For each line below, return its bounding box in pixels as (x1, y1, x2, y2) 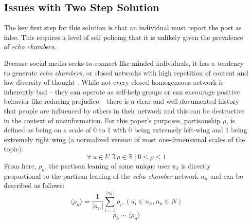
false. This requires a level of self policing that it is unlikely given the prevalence (4, 32, 243, 42)
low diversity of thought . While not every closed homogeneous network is (4, 77, 224, 87)
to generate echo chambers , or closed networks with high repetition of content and (4, 67, 248, 77)
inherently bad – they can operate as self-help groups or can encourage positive (4, 86, 240, 96)
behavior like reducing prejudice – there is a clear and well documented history (4, 96, 239, 106)
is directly (181, 160, 211, 170)
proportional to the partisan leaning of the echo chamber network (4, 170, 198, 181)
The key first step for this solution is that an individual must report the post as (4, 22, 242, 33)
